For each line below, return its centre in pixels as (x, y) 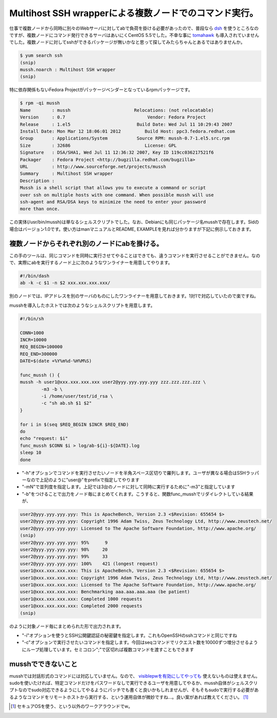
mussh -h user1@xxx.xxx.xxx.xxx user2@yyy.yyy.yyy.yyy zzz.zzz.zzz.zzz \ (113, 382)
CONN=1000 (32, 333)
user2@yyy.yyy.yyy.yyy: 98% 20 (64, 550)
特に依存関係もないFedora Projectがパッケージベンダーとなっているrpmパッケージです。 (101, 90)
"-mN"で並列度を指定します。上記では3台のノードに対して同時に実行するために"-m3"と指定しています (129, 487)
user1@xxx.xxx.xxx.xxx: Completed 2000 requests (81, 606)
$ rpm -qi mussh (40, 103)
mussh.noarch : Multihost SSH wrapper (68, 70)
